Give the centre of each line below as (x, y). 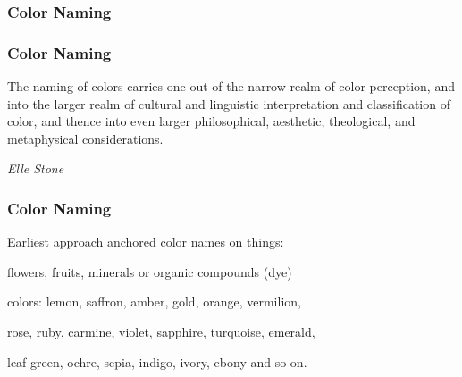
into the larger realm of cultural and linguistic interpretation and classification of (229, 103)
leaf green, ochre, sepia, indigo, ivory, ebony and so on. (157, 361)
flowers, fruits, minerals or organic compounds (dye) (150, 271)
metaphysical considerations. (85, 138)
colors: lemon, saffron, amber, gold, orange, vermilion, (154, 302)
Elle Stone (36, 168)
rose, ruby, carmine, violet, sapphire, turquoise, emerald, (161, 332)
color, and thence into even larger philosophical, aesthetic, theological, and (211, 121)
